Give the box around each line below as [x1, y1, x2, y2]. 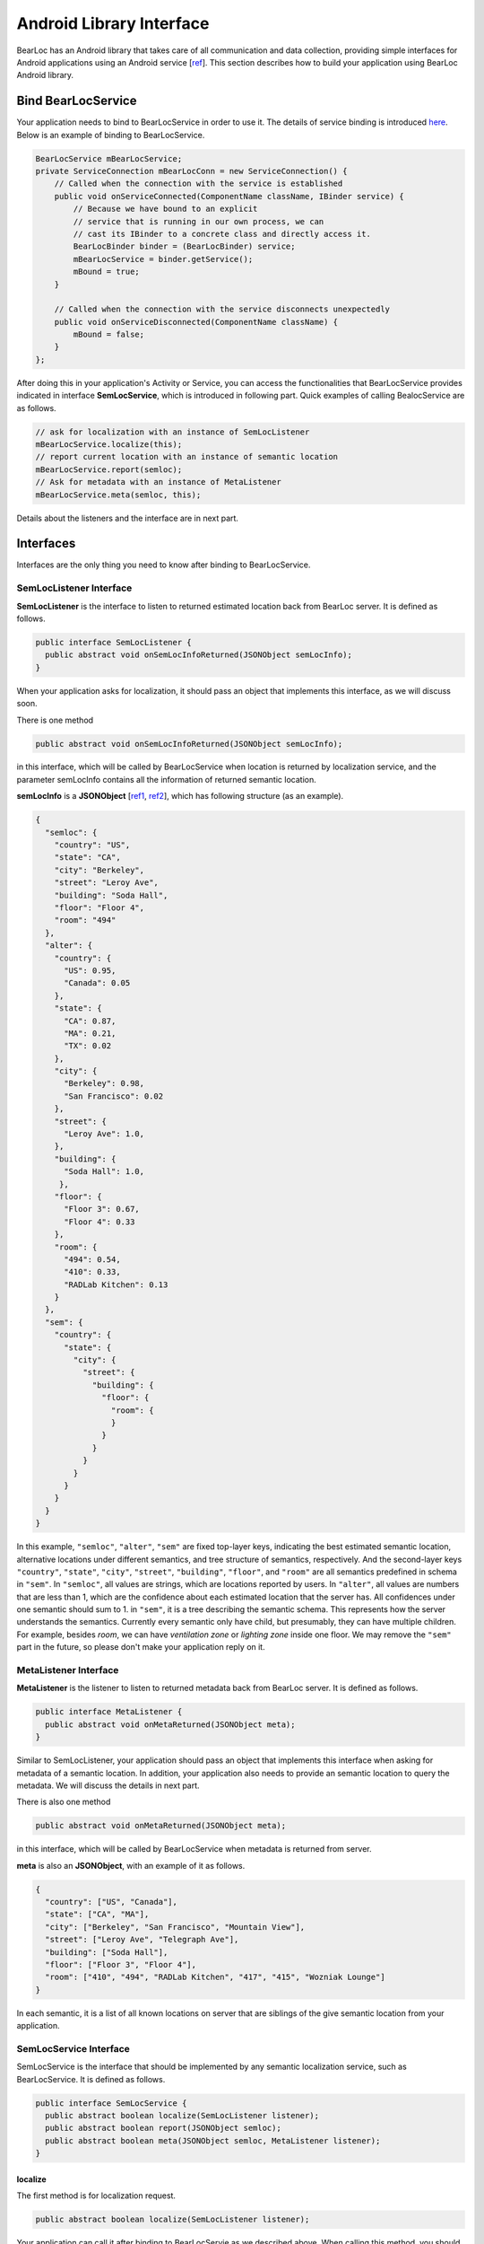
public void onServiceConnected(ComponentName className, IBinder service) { [54, 191, 405, 201]
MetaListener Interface [16, 1664, 119, 1676]
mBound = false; [73, 329, 145, 340]
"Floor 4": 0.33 [64, 1216, 135, 1227]
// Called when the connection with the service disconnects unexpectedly [54, 304, 390, 314]
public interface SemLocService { [35, 2098, 187, 2108]
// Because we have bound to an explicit [73, 204, 258, 215]
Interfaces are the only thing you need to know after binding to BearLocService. [16, 559, 311, 570]
